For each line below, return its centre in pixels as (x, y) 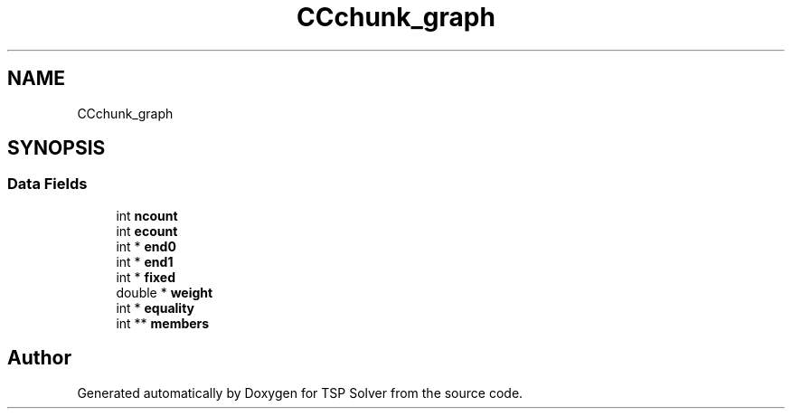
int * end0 (146, 246)
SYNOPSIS (57, 148)
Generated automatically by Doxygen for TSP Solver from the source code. (300, 392)
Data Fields (47, 184)
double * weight (165, 292)
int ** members (163, 323)
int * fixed (146, 277)
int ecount (147, 231)
